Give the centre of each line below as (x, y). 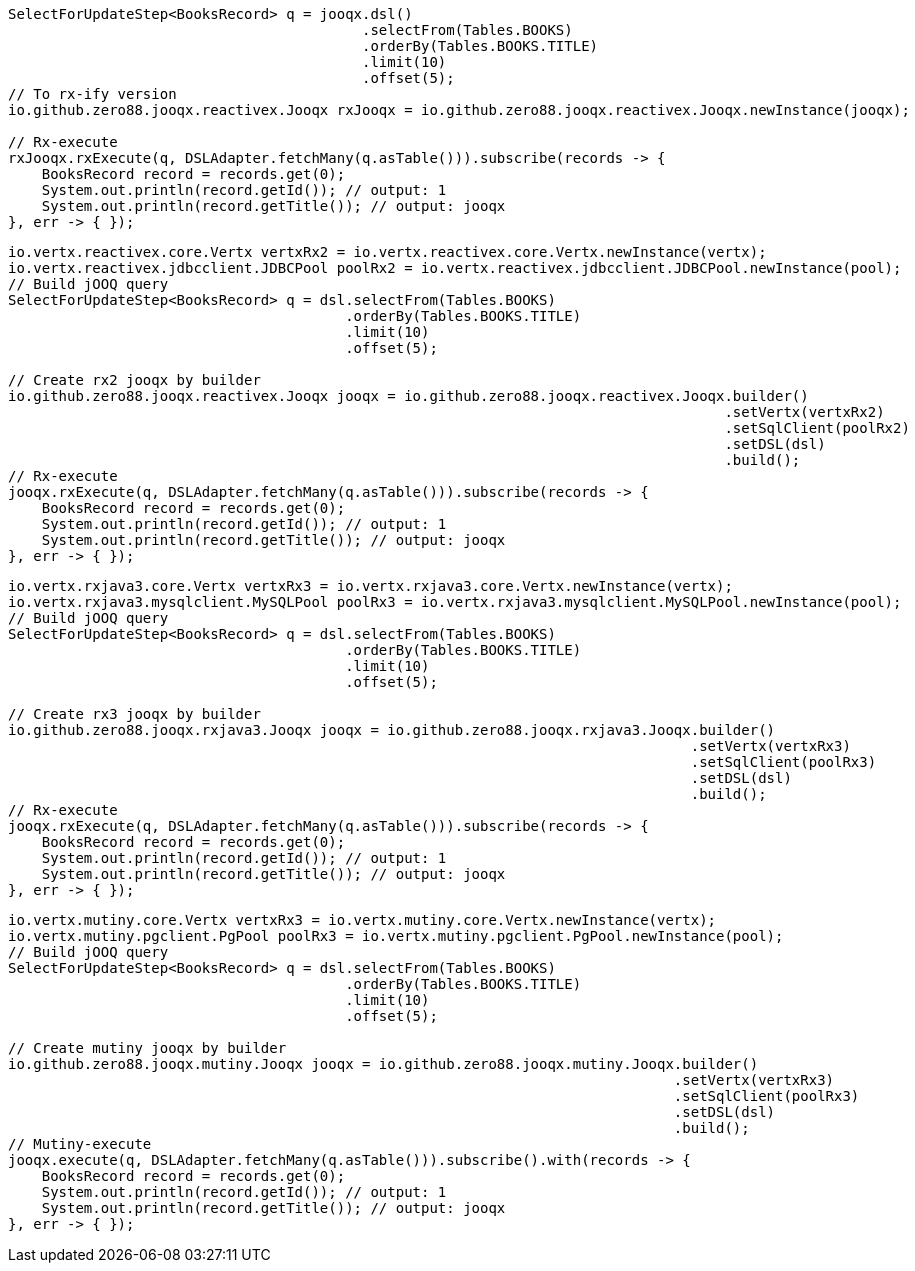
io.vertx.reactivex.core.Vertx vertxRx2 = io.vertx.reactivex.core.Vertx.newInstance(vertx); (387, 252)
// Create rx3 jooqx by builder (134, 714)
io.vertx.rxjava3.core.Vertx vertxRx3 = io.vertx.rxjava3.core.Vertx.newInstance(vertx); (370, 586)
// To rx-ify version (92, 94)
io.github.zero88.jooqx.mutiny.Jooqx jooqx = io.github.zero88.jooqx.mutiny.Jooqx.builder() (383, 1064)
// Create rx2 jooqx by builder (134, 380)
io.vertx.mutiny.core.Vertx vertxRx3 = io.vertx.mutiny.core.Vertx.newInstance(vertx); (362, 920)
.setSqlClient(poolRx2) (817, 428)
